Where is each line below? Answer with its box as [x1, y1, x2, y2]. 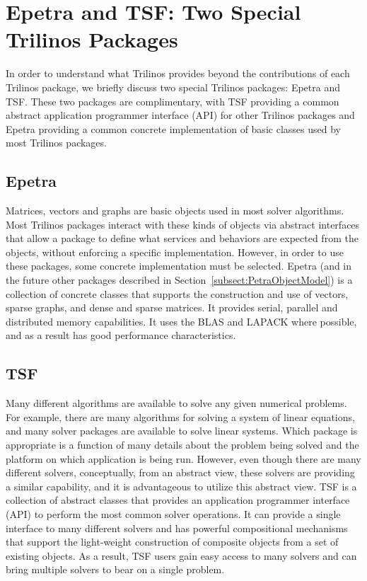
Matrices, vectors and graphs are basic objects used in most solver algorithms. [6, 203, 344, 218]
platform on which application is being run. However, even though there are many [6, 451, 361, 466]
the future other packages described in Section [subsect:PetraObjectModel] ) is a [6, 272, 353, 287]
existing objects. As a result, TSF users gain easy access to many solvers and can [6, 548, 357, 563]
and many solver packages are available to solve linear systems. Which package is [6, 423, 358, 438]
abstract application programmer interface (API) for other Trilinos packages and [6, 108, 355, 122]
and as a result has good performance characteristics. [6, 328, 236, 343]
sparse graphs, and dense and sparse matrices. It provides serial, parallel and [6, 300, 338, 315]
